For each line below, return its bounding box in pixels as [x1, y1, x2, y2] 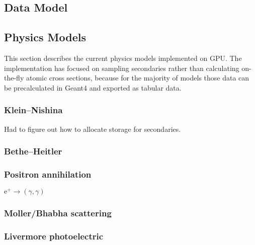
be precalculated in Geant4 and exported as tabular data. [4, 82, 182, 93]
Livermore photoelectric [4, 230, 104, 242]
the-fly [4, 72, 24, 83]
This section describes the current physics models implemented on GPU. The [4, 52, 242, 63]
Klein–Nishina [4, 104, 63, 116]
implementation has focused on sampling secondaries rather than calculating [4, 62, 239, 73]
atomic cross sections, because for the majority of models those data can [26, 72, 249, 83]
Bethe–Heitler [4, 145, 62, 157]
